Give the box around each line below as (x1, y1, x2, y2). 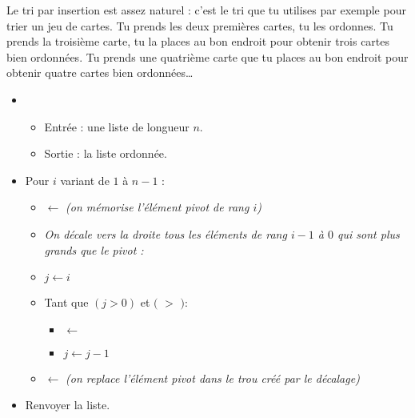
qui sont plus (337, 225, 400, 242)
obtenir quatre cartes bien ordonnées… (6, 64, 194, 81)
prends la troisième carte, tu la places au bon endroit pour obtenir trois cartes (6, 33, 390, 50)
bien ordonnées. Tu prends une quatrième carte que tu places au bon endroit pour (6, 48, 409, 65)
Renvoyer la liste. (25, 396, 110, 413)
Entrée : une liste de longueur (44, 118, 190, 135)
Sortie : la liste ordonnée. (44, 145, 167, 162)
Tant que (44, 294, 89, 311)
